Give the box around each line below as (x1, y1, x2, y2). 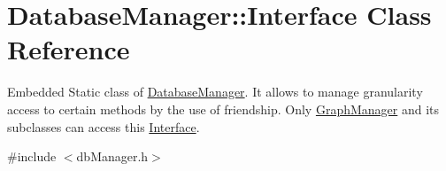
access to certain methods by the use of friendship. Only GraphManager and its (7, 99, 440, 118)
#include (7, 147, 57, 166)
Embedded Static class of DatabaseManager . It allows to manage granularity (7, 82, 423, 101)
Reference (7, 31, 130, 67)
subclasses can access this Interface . (7, 117, 200, 136)
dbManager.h (76, 147, 149, 166)
